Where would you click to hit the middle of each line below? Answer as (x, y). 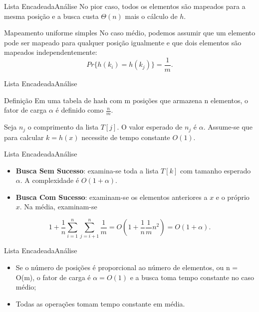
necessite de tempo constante (126, 137)
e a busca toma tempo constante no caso (192, 277)
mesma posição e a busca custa (51, 16)
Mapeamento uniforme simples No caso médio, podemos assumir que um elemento (130, 33)
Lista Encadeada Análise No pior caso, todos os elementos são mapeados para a (125, 6)
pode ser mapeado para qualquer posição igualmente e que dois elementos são (123, 42)
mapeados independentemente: (51, 52)
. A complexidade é (50, 180)
